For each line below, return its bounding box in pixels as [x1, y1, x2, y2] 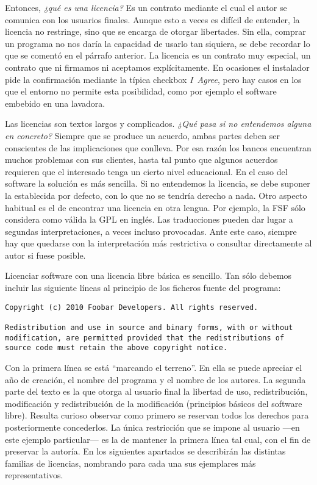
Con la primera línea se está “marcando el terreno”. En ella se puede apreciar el [5, 361, 302, 373]
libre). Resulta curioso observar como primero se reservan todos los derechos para [5, 409, 309, 422]
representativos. [5, 469, 63, 481]
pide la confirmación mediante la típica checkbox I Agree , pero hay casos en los [5, 73, 302, 85]
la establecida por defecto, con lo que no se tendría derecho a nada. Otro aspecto [5, 189, 307, 201]
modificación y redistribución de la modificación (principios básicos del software [5, 397, 302, 409]
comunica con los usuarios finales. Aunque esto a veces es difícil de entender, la [5, 13, 300, 26]
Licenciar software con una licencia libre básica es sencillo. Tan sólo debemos [5, 269, 292, 282]
